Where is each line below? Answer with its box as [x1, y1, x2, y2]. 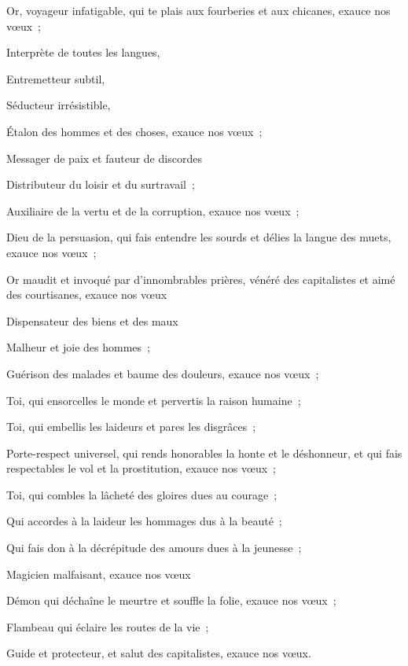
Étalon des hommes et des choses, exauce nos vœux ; [6, 123, 263, 139]
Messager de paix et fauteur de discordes [6, 149, 202, 166]
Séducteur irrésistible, [6, 97, 111, 113]
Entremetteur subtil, [6, 70, 105, 86]
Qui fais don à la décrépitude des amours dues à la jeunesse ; [6, 539, 302, 556]
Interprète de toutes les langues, [6, 44, 160, 61]
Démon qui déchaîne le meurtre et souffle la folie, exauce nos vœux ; [6, 592, 336, 609]
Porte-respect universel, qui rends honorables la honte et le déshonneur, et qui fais [6, 444, 402, 461]
